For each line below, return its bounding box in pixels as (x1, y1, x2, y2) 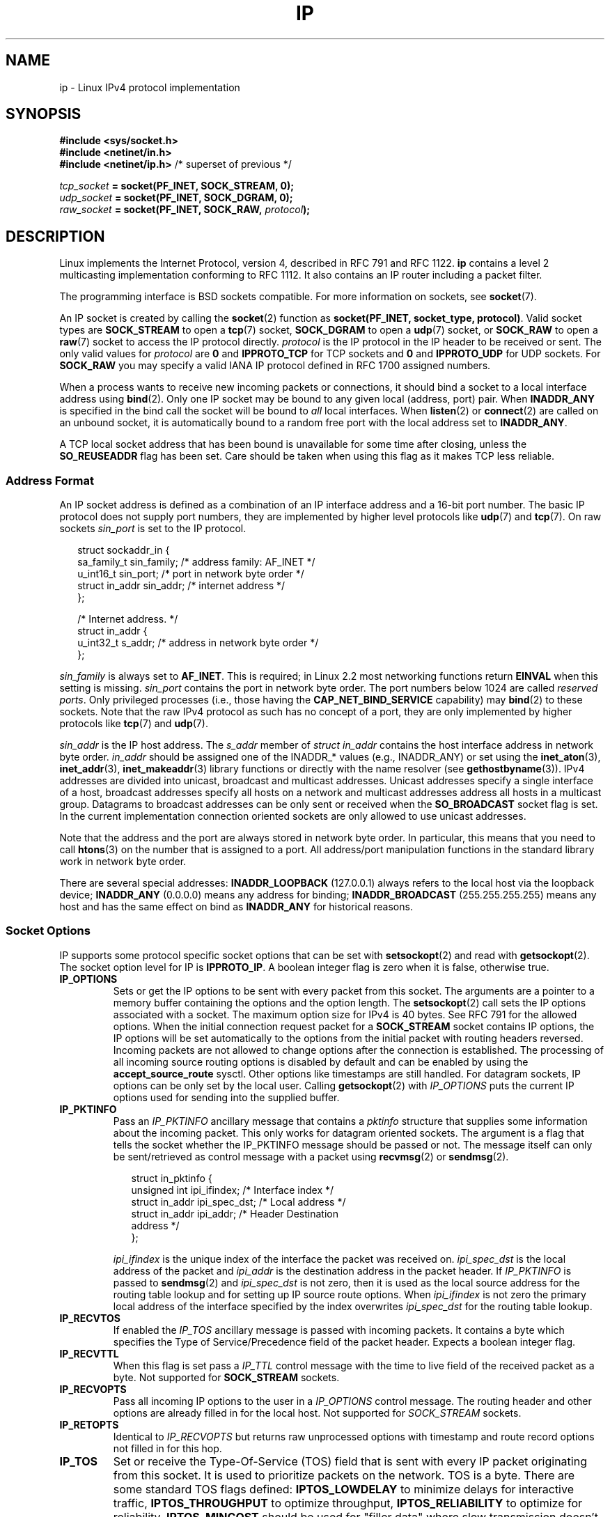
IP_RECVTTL (59, 1347, 119, 1360)
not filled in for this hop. (113, 1442, 222, 1454)
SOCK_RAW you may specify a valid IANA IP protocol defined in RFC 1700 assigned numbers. (59, 359, 491, 372)
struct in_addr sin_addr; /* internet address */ (77, 579, 286, 592)
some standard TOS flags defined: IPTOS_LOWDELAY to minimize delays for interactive (113, 1481, 574, 1496)
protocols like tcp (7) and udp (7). (59, 717, 208, 730)
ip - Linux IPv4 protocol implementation (59, 81, 240, 93)
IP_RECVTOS (59, 1312, 120, 1324)
